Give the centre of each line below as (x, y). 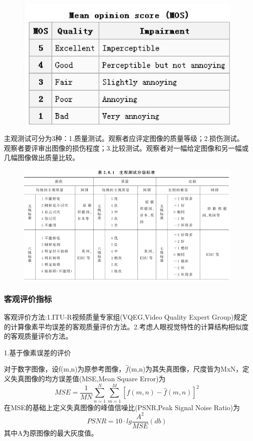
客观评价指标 (28, 298)
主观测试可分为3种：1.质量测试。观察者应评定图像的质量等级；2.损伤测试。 (124, 138)
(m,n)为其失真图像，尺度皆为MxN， (186, 369)
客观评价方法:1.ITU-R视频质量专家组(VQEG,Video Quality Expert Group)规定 (126, 317)
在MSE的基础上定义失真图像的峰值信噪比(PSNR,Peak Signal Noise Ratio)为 (122, 407)
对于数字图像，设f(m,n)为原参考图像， (65, 369)
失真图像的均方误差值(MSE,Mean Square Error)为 (88, 379)
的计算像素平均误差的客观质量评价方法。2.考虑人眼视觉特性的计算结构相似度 (126, 326)
